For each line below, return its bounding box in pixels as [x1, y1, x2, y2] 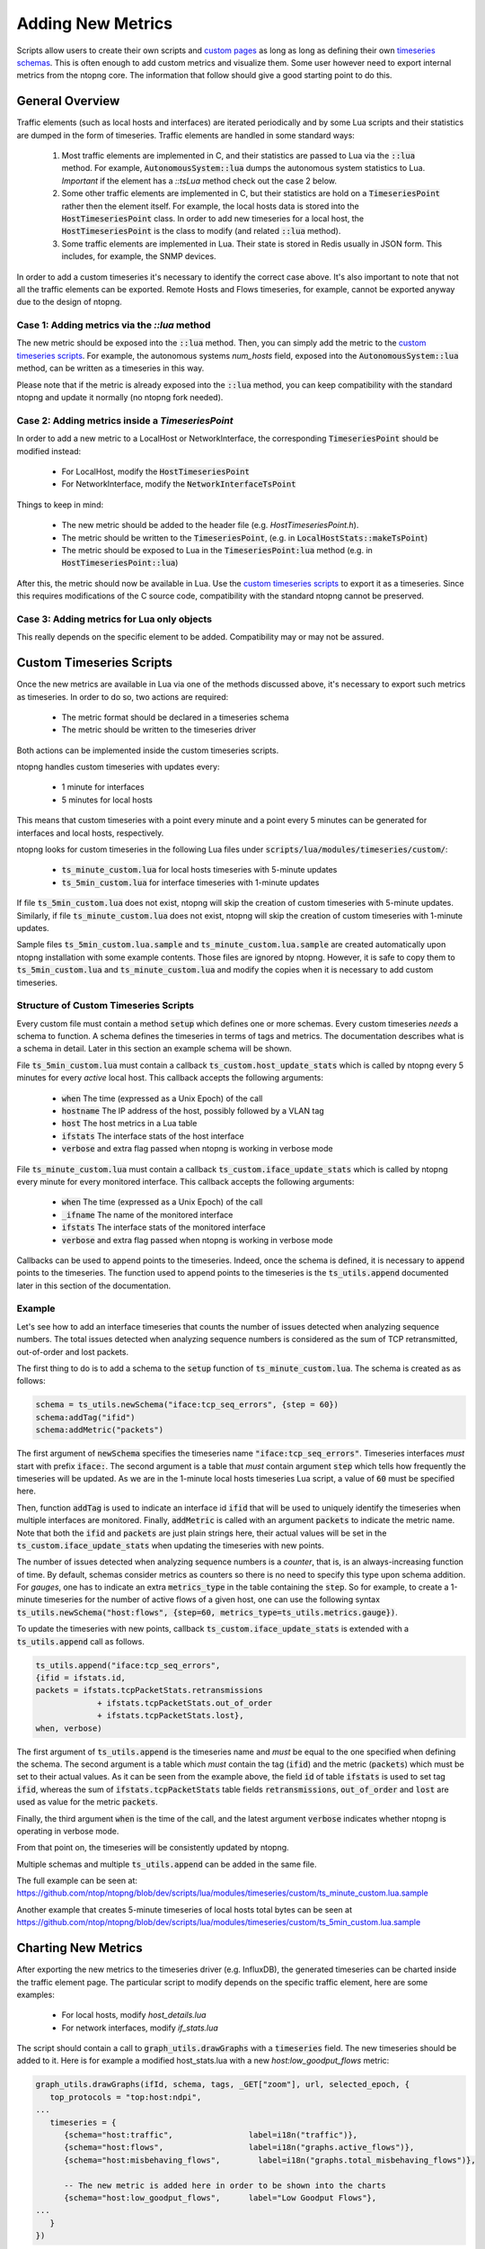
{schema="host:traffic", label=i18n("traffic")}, [64, 2130, 358, 2140]
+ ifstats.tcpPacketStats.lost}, [97, 1710, 244, 1721]
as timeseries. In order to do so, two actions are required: [16, 691, 229, 702]
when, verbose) [35, 1723, 102, 1734]
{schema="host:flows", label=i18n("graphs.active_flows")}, [64, 2142, 415, 2153]
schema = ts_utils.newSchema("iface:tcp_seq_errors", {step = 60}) [35, 1400, 339, 1410]
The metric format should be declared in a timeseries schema [61, 712, 289, 722]
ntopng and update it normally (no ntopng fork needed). [16, 392, 224, 403]
